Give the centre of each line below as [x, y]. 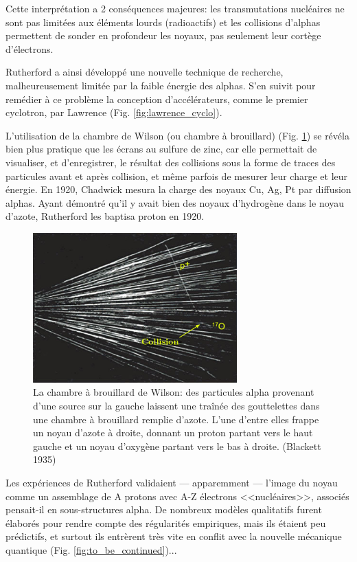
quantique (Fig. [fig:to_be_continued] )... [91, 549]
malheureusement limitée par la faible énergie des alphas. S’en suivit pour [161, 85]
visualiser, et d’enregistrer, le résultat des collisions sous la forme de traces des [171, 162]
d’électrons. [30, 48]
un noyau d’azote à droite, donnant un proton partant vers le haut [173, 432]
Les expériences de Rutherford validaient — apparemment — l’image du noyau [172, 482]
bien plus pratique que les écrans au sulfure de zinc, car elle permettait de [161, 149]
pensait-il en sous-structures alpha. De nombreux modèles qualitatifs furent [164, 509]
